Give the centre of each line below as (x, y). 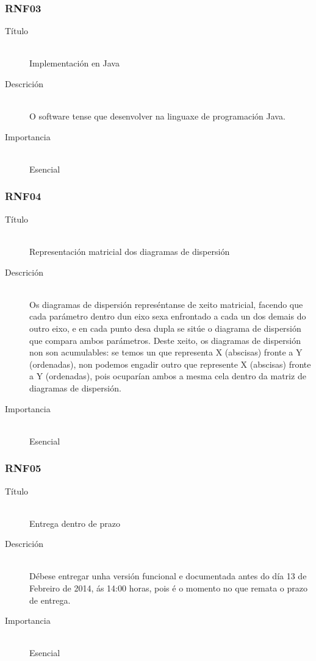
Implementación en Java (74, 63)
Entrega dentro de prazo (75, 523)
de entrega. (50, 600)
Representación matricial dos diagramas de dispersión (130, 251)
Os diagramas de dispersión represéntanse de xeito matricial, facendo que (166, 304)
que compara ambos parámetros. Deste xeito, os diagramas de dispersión (165, 340)
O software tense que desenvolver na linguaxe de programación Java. (157, 116)
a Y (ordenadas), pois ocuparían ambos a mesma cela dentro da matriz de (168, 376)
